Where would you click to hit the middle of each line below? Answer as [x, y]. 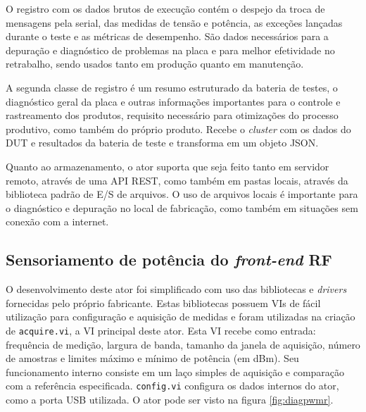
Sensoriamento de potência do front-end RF [169, 260]
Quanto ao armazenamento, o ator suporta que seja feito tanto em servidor [168, 166]
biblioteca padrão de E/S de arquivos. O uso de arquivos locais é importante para [182, 194]
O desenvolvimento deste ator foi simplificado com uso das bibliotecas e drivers [176, 289]
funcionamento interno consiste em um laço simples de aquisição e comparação [175, 372]
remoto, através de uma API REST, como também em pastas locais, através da [177, 180]
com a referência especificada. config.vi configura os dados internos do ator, [172, 386]
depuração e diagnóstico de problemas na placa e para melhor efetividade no [170, 50]
